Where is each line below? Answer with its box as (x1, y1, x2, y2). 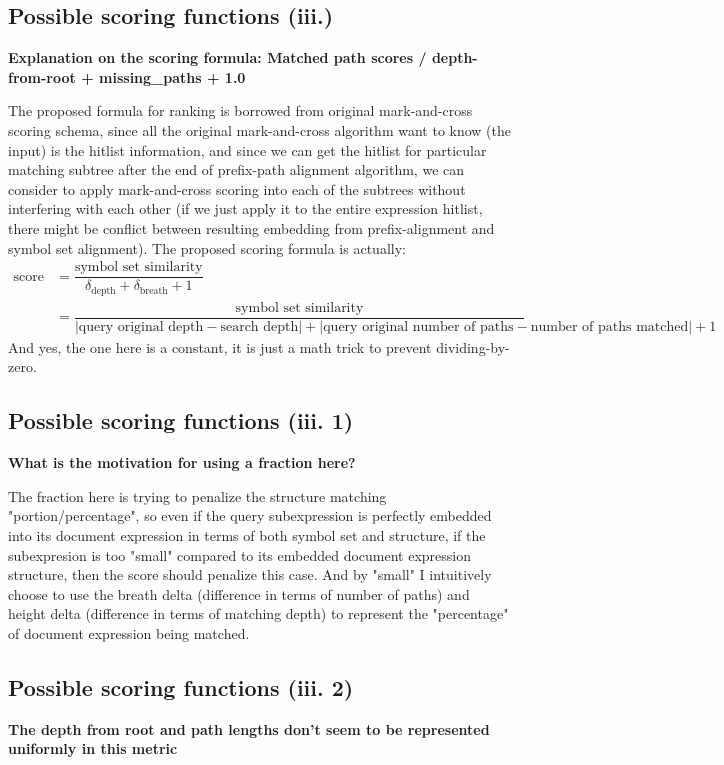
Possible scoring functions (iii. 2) (8, 671, 354, 702)
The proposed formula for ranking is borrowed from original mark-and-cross (8, 100, 473, 121)
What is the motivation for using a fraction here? (8, 452, 356, 473)
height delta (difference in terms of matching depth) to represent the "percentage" (8, 603, 509, 624)
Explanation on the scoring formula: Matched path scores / (8, 47, 427, 68)
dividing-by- (436, 336, 510, 357)
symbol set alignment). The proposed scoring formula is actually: (8, 237, 406, 258)
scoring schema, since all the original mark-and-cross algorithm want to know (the (8, 119, 511, 140)
